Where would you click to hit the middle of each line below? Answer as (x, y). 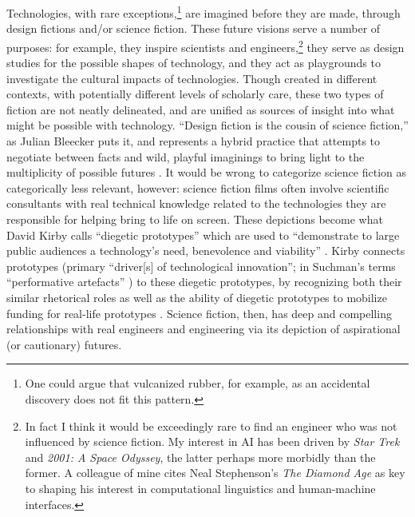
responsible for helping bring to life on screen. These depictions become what (195, 219)
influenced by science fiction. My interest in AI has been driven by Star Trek (212, 441)
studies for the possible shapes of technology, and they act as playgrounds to (194, 63)
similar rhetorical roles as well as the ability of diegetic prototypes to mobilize (197, 297)
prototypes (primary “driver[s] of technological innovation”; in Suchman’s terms (201, 266)
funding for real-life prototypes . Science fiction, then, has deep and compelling (199, 313)
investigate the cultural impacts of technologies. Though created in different (192, 78)
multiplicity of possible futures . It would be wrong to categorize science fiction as (206, 172)
